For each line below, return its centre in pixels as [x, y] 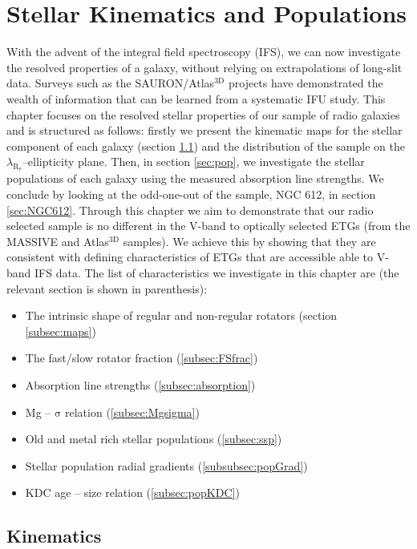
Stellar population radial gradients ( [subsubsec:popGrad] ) [166, 465]
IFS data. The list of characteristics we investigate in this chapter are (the [217, 273]
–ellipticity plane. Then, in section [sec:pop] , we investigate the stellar [193, 161]
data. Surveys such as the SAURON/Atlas [111, 83]
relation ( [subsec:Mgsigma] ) [132, 412]
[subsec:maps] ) [61, 331]
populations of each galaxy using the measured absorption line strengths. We [195, 178]
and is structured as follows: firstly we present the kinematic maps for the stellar [204, 130]
